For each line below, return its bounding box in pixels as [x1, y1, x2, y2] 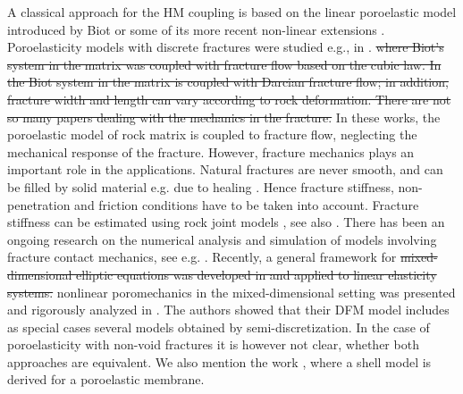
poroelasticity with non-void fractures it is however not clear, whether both [7, 335, 419, 354]
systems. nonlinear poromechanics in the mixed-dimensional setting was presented [7, 282, 456, 301]
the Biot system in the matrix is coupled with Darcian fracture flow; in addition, [7, 72, 449, 91]
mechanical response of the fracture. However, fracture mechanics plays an [7, 142, 415, 161]
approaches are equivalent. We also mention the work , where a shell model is [7, 352, 432, 371]
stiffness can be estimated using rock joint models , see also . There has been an [7, 213, 445, 231]
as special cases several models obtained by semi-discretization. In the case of [7, 317, 430, 336]
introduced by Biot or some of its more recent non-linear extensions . [7, 20, 385, 38]
